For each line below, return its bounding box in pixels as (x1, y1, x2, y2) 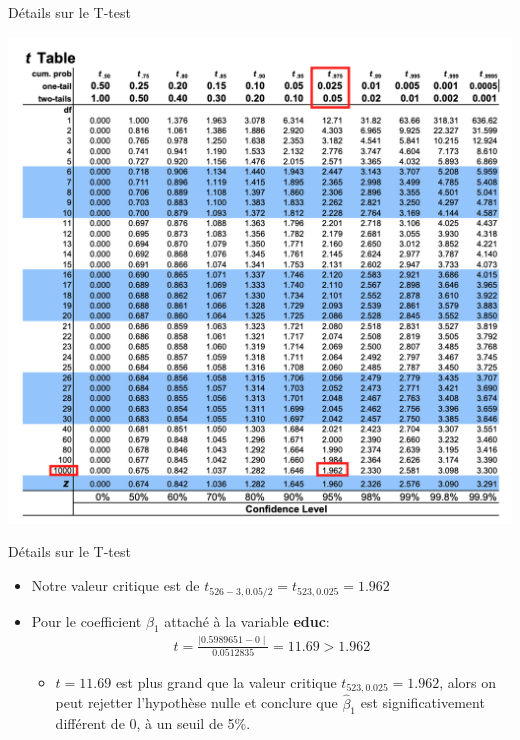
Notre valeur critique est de (31, 575, 200, 596)
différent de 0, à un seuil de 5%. (55, 713, 251, 734)
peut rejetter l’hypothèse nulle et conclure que (55, 692, 338, 713)
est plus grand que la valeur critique (115, 671, 337, 692)
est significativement (360, 692, 485, 713)
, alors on (439, 671, 497, 692)
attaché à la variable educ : (164, 610, 330, 631)
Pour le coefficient (31, 610, 142, 631)
